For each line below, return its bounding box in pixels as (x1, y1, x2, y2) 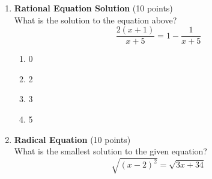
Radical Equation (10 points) (14, 133, 131, 145)
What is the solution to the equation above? (14, 13, 177, 26)
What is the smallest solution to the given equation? (14, 145, 207, 157)
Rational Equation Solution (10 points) (14, 2, 173, 14)
